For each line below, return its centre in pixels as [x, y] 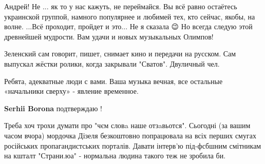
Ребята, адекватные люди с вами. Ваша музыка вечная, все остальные [113, 81]
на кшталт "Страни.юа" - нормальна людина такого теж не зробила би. [115, 156]
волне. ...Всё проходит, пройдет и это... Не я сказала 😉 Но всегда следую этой [128, 26]
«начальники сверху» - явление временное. [71, 91]
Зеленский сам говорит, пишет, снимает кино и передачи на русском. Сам [120, 54]
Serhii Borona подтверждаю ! [53, 108]
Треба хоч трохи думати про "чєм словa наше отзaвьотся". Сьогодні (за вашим [127, 125]
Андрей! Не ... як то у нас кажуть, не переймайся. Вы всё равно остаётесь [121, 6]
